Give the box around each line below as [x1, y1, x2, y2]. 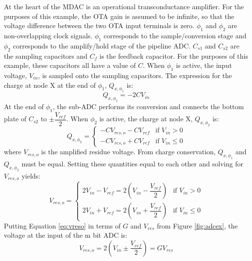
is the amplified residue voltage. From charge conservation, [41, 147, 216, 157]
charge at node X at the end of [4, 80, 96, 90]
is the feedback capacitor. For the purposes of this [100, 50, 248, 61]
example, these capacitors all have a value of [4, 60, 136, 70]
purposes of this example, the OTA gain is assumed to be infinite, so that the [4, 11, 235, 21]
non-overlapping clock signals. [4, 30, 93, 40]
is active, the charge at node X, [99, 114, 193, 124]
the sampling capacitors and [4, 50, 88, 61]
